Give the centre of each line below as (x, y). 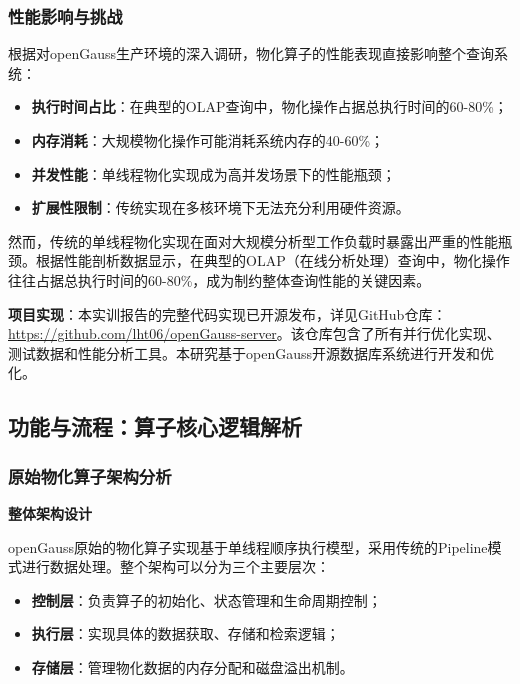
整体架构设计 (50, 512)
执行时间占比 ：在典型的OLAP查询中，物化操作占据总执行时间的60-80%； (269, 106)
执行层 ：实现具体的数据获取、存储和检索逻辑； (185, 633)
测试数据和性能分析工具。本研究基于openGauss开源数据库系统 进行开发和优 (251, 352)
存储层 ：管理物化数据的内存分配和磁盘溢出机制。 (192, 666)
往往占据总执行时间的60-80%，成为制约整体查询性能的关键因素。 (219, 279)
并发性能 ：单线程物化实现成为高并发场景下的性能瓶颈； (213, 173)
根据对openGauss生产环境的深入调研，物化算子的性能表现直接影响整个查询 (251, 53)
